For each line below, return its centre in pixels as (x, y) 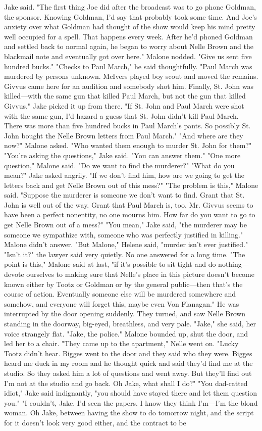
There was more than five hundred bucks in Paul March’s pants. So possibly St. (127, 126)
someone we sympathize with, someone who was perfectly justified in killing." (124, 234)
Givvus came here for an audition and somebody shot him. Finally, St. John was (129, 86)
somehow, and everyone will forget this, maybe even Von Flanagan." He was (122, 303)
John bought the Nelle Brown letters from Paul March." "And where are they (124, 135)
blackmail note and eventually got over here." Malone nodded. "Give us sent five (128, 56)
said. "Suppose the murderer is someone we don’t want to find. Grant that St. (124, 195)
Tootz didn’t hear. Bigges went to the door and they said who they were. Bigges (128, 353)
